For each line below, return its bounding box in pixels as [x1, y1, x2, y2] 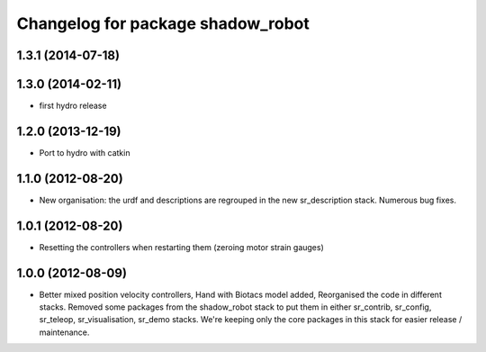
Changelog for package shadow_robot [16, 14, 310, 33]
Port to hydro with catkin [39, 147, 130, 158]
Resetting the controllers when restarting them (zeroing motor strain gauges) [39, 241, 324, 252]
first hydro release [39, 100, 107, 112]
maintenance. [39, 327, 90, 338]
